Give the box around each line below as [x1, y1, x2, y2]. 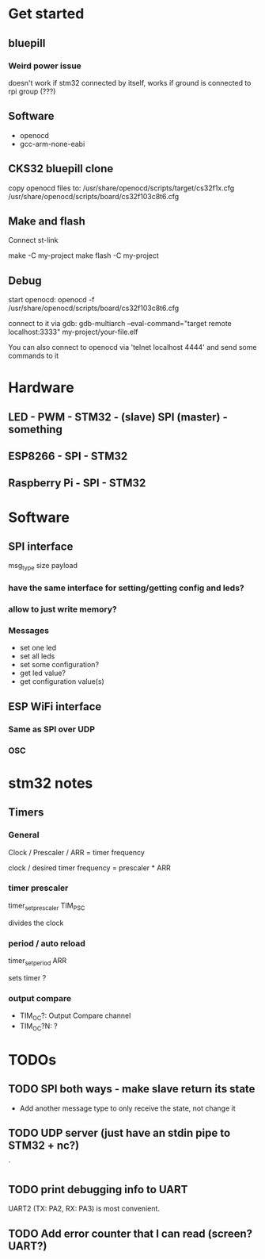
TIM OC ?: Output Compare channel [19, 1011, 131, 1022]
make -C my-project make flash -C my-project [8, 251, 160, 260]
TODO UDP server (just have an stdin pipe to [8, 1127, 231, 1139]
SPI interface [8, 540, 74, 554]
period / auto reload [8, 938, 85, 949]
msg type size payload [8, 561, 78, 572]
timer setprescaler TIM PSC [8, 900, 85, 912]
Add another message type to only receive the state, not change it [19, 1104, 236, 1113]
